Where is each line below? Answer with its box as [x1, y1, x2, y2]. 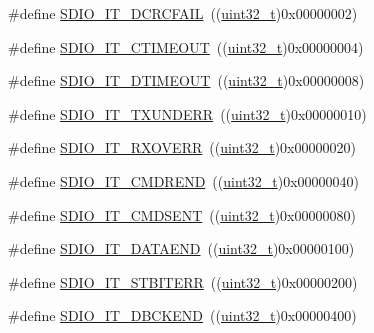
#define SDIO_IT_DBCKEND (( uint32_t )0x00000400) [8, 305, 357, 326]
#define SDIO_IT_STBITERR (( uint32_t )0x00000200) [8, 271, 358, 292]
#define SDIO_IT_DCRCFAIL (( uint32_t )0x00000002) [8, 3, 358, 23]
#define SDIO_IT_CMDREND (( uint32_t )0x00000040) [8, 170, 360, 191]
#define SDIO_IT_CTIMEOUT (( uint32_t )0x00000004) [8, 36, 364, 57]
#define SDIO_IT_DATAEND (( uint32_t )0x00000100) [8, 238, 355, 259]
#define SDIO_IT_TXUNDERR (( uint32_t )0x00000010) [8, 103, 367, 124]
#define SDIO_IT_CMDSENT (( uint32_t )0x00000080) [8, 204, 356, 225]
